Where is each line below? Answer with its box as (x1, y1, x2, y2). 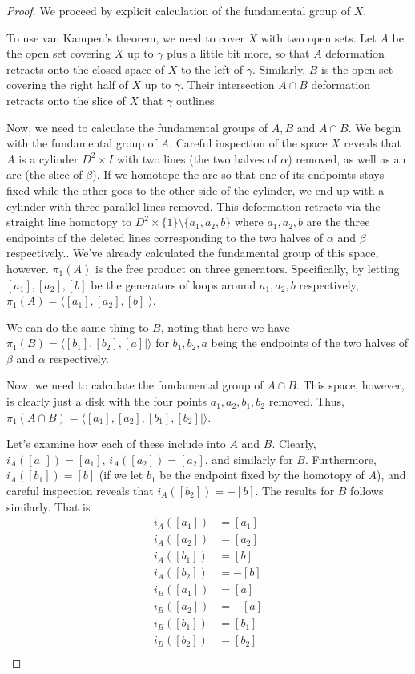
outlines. (175, 91, 218, 108)
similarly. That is (6, 498, 91, 515)
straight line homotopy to (6, 213, 132, 230)
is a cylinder (18, 150, 79, 167)
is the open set (321, 60, 393, 77)
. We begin (348, 119, 401, 135)
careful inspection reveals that (6, 482, 154, 499)
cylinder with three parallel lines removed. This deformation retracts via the (6, 197, 381, 214)
